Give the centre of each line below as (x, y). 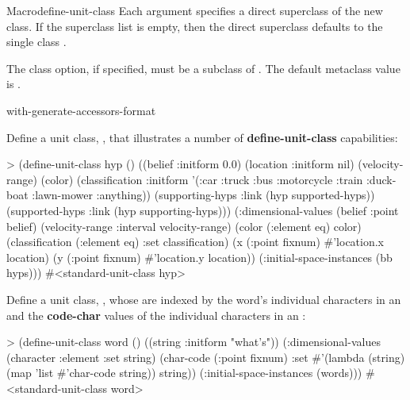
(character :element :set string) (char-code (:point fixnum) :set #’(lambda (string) (206, 357)
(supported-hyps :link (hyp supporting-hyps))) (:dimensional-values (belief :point (203, 210)
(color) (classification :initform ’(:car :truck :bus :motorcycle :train (202, 179)
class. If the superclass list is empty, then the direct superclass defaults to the (195, 26)
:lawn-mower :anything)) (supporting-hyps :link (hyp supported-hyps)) (203, 195)
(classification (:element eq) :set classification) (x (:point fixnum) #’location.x (195, 242)
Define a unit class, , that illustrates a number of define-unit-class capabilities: (202, 137)
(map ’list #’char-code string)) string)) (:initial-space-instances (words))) (184, 373)
